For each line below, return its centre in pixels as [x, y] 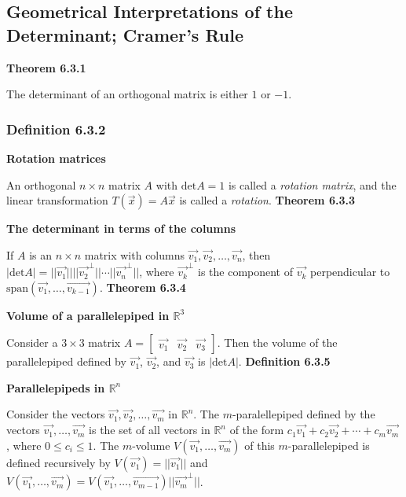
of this [260, 445]
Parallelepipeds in [56, 387]
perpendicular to [350, 272]
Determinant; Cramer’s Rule [125, 34]
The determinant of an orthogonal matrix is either [127, 94]
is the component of [245, 272]
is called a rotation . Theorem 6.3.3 [267, 200]
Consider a [32, 342]
